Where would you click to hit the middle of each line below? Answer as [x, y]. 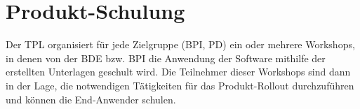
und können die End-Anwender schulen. [91, 99]
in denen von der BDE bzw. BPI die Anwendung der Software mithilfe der [166, 58]
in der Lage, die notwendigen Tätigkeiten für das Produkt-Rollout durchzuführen [180, 85]
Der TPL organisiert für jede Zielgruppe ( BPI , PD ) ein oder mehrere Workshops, [180, 44]
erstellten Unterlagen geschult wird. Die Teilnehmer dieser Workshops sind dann [178, 72]
